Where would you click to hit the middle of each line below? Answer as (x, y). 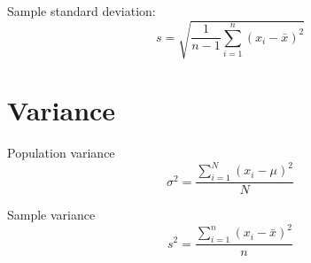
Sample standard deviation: (82, 11)
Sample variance (51, 215)
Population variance (61, 153)
